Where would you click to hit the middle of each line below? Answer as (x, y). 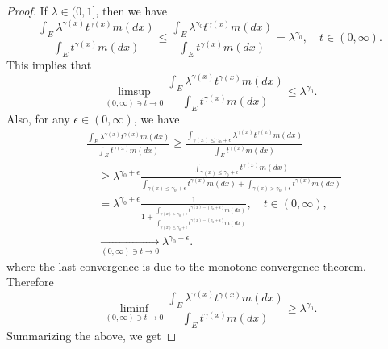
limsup (134, 92)
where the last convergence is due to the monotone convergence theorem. (186, 266)
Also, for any (38, 118)
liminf (134, 309)
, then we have (131, 10)
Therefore (30, 282)
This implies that (49, 64)
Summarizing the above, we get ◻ (92, 336)
